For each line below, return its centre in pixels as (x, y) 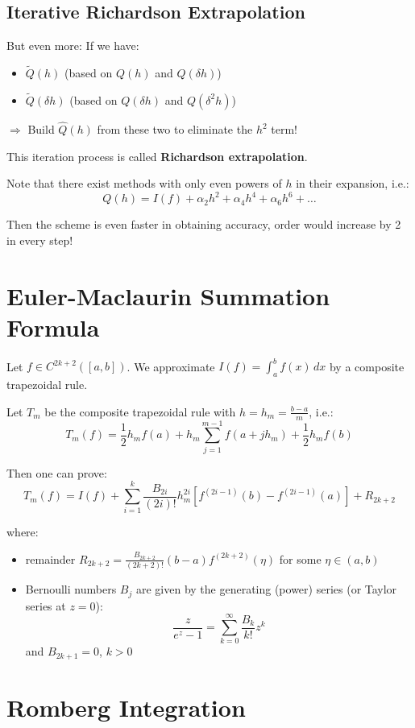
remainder (50, 558)
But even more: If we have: (73, 45)
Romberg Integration (126, 707)
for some (300, 558)
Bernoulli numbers (71, 589)
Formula (53, 327)
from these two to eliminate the (175, 129)
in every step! (40, 240)
